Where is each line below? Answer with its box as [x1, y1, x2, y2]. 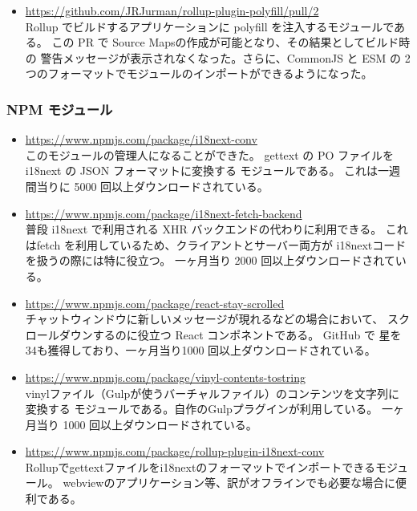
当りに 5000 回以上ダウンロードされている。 [36, 177, 269, 194]
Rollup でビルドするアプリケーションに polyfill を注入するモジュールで [25, 18, 395, 34]
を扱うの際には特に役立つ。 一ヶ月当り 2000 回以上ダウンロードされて [25, 252, 395, 269]
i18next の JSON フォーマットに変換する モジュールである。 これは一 [25, 162, 390, 179]
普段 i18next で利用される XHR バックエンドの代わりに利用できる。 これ [25, 221, 408, 237]
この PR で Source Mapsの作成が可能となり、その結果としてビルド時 [51, 34, 411, 51]
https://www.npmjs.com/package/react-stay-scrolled [25, 294, 285, 311]
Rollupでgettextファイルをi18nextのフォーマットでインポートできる [25, 458, 376, 475]
